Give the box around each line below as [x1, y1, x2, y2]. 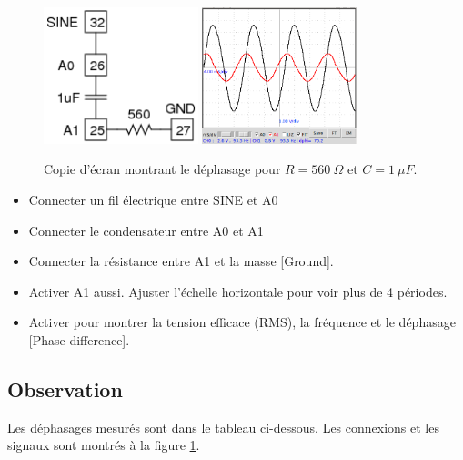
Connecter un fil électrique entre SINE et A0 [28, 190, 278, 210]
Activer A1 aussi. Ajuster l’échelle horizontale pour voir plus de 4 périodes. [28, 281, 448, 301]
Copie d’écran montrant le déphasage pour [44, 159, 281, 179]
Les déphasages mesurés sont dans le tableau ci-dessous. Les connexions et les [7, 417, 439, 436]
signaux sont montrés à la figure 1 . [7, 435, 200, 455]
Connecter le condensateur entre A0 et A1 [28, 220, 264, 240]
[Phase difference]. [28, 331, 130, 350]
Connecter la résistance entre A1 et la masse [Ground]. [28, 251, 334, 271]
